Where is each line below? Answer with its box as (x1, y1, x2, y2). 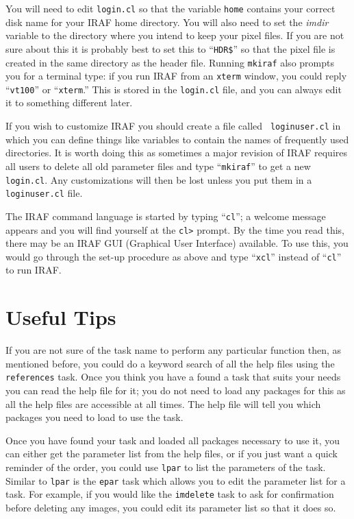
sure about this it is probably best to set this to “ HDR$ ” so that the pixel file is (5, 41, 336, 56)
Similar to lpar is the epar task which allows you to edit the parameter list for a (5, 473, 346, 487)
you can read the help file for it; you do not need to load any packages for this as (5, 383, 346, 397)
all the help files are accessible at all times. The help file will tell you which (5, 396, 321, 411)
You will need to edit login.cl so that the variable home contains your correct (5, 1, 336, 15)
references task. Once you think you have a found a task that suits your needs (5, 370, 341, 384)
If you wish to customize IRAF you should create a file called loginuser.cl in (5, 119, 341, 133)
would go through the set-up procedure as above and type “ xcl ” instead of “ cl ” (5, 249, 342, 263)
